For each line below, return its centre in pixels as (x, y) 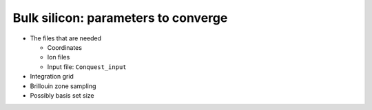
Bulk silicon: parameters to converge (120, 18)
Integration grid (52, 77)
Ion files (59, 57)
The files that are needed (66, 38)
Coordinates (65, 47)
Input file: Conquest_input (87, 67)
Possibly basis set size (62, 95)
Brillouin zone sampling (63, 86)
